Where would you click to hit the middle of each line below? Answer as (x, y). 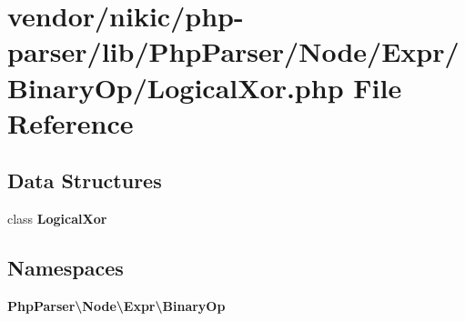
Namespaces (66, 268)
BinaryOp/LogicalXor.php (176, 87)
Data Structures (85, 181)
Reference (71, 122)
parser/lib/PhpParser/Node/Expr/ (233, 51)
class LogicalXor (57, 219)
